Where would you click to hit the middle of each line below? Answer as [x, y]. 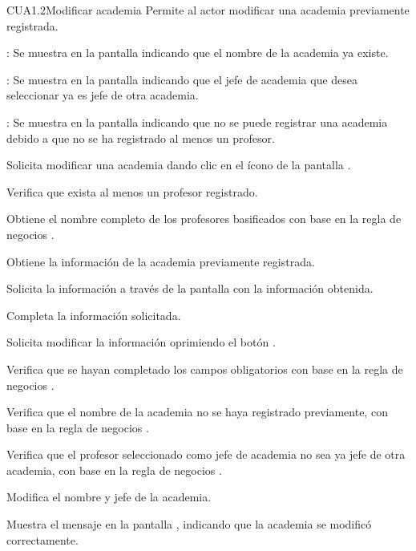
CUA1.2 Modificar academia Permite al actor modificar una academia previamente [208, 10]
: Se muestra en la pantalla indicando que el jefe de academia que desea [182, 79]
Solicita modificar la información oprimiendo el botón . [141, 342]
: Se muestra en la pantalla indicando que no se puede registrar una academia [197, 122]
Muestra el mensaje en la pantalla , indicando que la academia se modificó [189, 524]
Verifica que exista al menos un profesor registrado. [132, 191]
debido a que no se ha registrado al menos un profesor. [141, 138]
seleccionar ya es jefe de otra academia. [103, 95]
